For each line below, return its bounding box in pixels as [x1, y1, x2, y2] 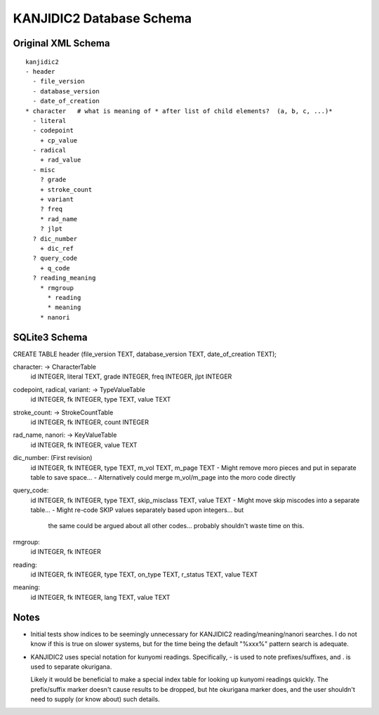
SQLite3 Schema [13, 331, 88, 343]
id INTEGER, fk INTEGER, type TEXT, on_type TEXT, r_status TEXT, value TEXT [30, 570, 258, 579]
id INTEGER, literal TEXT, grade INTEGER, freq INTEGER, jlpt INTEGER [30, 372, 232, 381]
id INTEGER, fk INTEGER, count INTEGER [30, 418, 149, 426]
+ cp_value [39, 136, 78, 144]
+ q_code [39, 264, 70, 272]
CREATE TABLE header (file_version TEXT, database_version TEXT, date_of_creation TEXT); [13, 350, 277, 358]
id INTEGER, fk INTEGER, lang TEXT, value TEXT [30, 593, 171, 601]
